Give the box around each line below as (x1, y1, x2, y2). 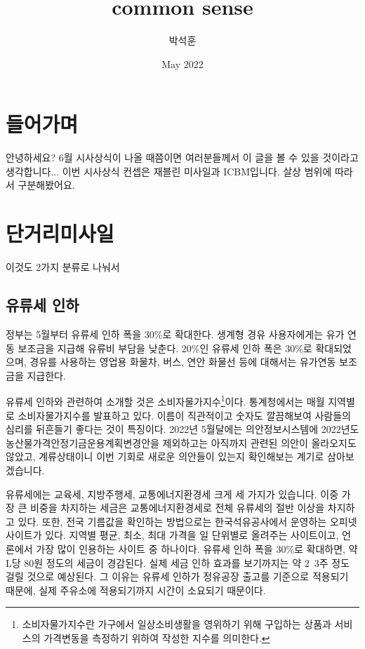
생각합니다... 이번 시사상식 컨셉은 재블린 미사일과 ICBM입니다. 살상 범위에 (6, 163, 332, 178)
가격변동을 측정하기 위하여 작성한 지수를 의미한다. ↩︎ (44, 630, 270, 645)
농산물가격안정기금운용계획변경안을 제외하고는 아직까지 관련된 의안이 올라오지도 (6, 435, 357, 450)
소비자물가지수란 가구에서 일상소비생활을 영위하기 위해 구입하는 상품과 (22, 617, 331, 631)
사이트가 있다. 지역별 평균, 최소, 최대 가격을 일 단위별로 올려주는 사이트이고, (6, 528, 339, 542)
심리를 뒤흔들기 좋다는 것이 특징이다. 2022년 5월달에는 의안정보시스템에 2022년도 (6, 422, 359, 436)
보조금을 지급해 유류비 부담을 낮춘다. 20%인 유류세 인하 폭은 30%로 (18, 340, 312, 355)
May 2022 (161, 56, 204, 71)
